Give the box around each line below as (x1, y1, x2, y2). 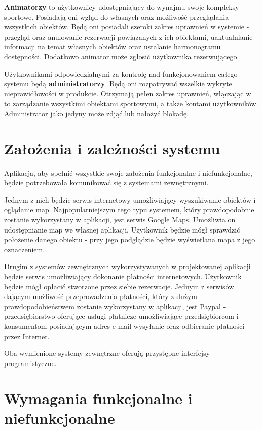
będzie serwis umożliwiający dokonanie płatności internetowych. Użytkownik (4, 271, 242, 281)
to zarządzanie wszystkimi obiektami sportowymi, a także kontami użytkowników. (4, 98, 258, 109)
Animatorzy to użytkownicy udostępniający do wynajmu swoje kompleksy (4, 2, 239, 12)
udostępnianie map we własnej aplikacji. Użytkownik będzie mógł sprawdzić (4, 224, 240, 235)
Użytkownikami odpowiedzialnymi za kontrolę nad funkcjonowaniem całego (4, 68, 238, 79)
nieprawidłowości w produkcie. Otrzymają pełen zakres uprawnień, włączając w (4, 88, 251, 98)
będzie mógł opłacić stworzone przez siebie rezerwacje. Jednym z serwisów (4, 281, 234, 291)
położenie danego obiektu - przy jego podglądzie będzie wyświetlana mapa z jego (4, 234, 255, 245)
